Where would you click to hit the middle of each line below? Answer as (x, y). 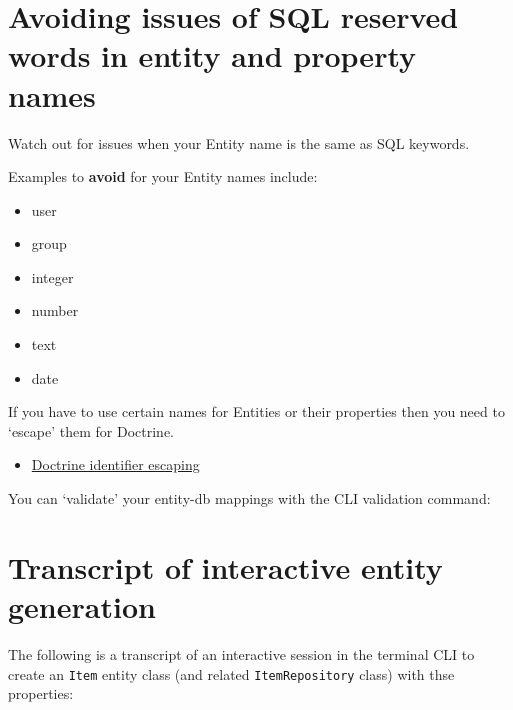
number (55, 310)
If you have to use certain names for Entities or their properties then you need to (256, 411)
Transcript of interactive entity (225, 566)
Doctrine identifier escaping (115, 464)
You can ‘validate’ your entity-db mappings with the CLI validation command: (249, 498)
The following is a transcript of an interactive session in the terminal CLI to (241, 653)
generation (82, 606)
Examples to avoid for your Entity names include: (163, 176)
